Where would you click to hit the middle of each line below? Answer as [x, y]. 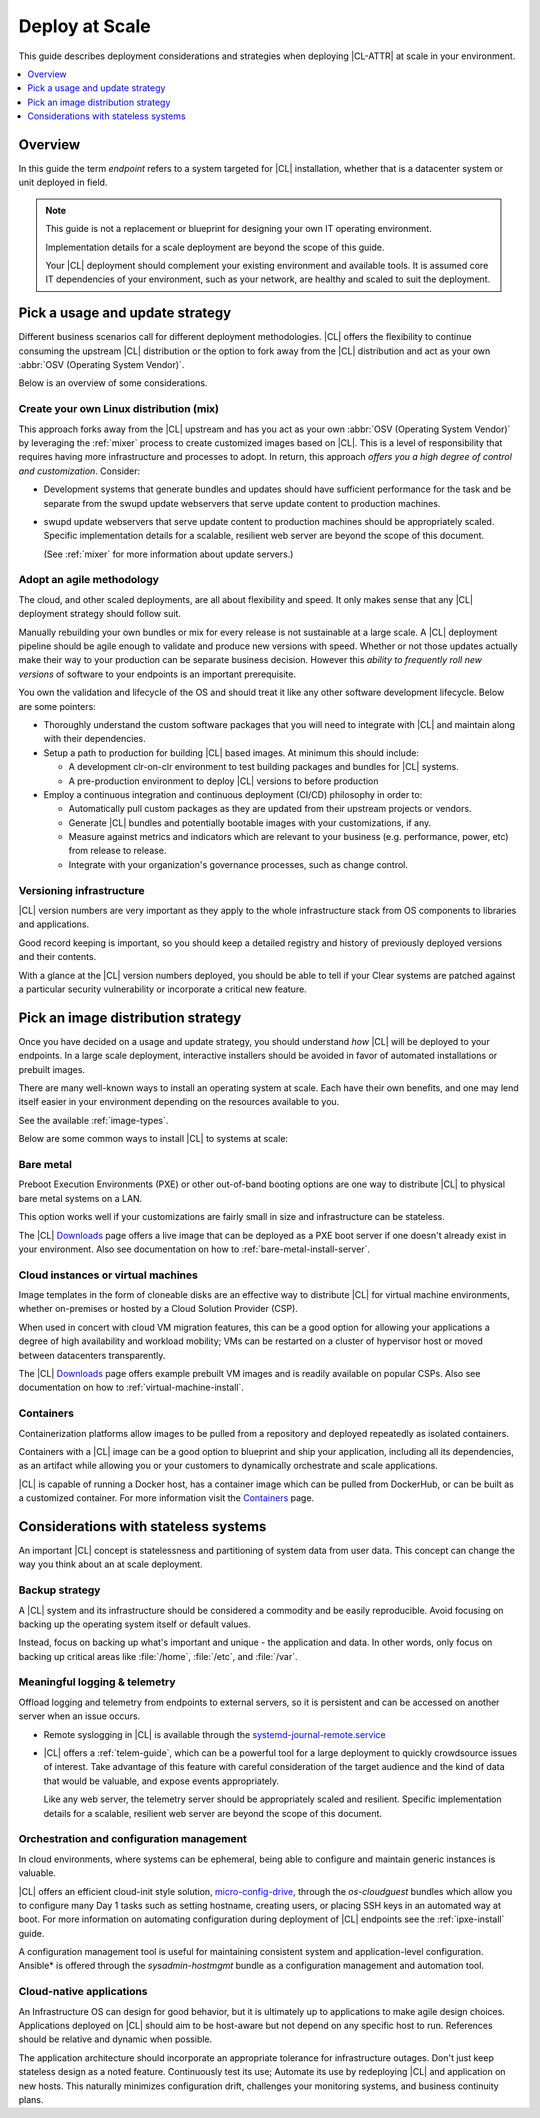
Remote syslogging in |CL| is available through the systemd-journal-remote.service [215, 1734]
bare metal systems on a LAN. [80, 1198]
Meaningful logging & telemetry [97, 1682]
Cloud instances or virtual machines [108, 1275]
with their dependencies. [94, 739]
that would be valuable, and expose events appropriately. [161, 1781]
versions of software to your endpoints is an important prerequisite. [157, 674]
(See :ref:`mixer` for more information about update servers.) [168, 554]
